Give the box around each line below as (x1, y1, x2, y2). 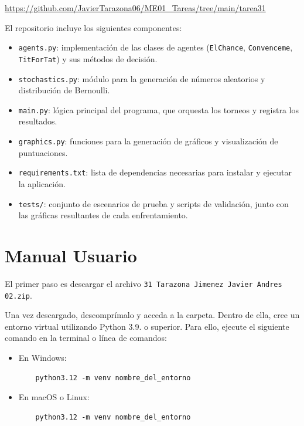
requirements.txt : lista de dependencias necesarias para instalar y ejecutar (18, 166, 292, 178)
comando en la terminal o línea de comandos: (5, 332, 167, 344)
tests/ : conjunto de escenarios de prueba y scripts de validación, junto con (18, 197, 289, 209)
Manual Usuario (5, 243, 137, 267)
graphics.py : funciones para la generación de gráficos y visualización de (18, 135, 278, 147)
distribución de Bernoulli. (18, 84, 110, 96)
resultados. (18, 115, 57, 127)
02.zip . (5, 289, 32, 301)
